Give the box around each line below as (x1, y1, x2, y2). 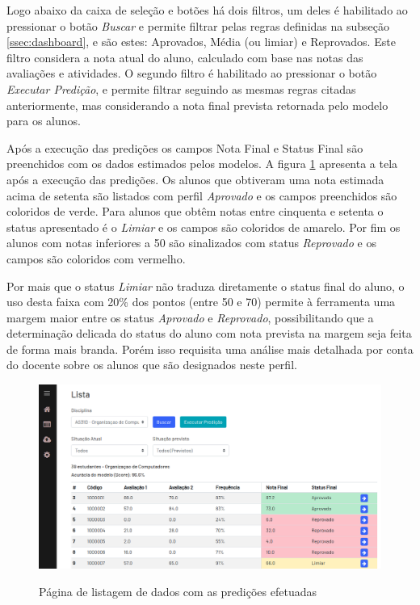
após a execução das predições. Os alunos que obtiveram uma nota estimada (6, 170, 384, 187)
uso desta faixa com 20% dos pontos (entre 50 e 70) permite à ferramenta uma (6, 293, 396, 310)
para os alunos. (6, 112, 81, 129)
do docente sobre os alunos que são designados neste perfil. (6, 356, 297, 373)
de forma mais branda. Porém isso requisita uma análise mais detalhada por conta (6, 340, 414, 357)
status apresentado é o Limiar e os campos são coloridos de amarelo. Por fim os (6, 218, 401, 235)
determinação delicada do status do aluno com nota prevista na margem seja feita (6, 325, 412, 342)
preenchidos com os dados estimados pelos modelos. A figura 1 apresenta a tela (6, 155, 398, 172)
